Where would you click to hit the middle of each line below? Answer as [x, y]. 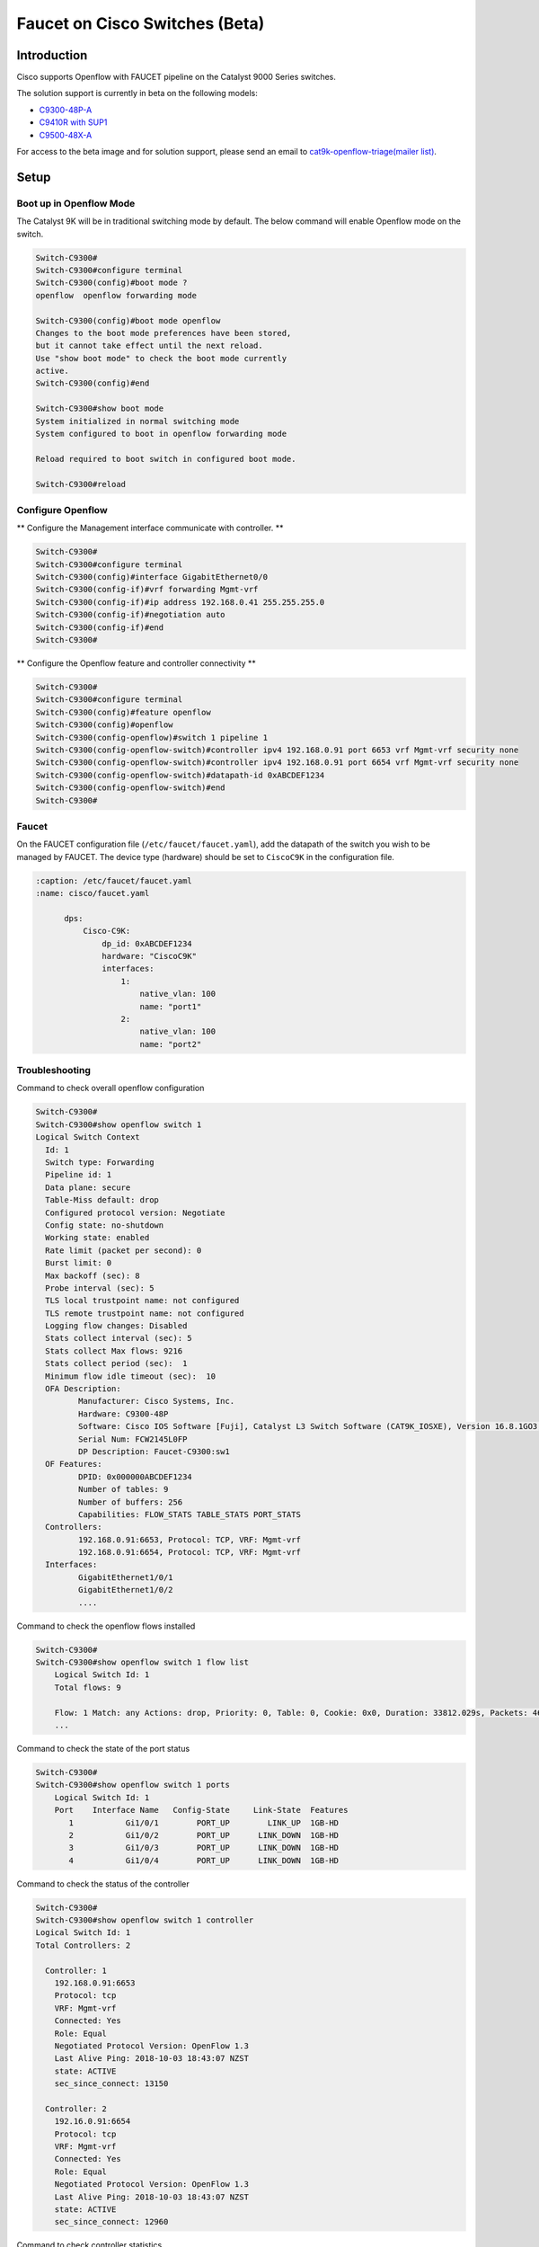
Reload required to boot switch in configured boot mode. [166, 459]
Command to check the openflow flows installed [106, 1626]
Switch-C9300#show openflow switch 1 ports [133, 1785]
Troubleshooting [54, 1070]
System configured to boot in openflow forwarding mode [161, 434]
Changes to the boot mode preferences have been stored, [163, 333]
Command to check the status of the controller [103, 1884]
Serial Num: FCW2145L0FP [133, 1439]
